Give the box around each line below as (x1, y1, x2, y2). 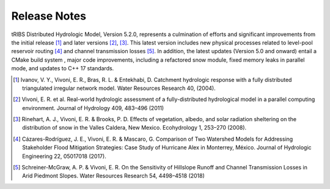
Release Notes (11, 9, 87, 23)
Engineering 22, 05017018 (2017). (22, 152, 106, 160)
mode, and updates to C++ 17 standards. (11, 65, 114, 72)
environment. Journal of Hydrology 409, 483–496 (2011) (22, 104, 164, 111)
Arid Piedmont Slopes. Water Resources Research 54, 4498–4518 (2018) (22, 172, 205, 180)
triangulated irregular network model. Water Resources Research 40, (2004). (22, 84, 216, 92)
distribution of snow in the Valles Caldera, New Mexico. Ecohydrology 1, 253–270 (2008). (22, 124, 247, 132)
